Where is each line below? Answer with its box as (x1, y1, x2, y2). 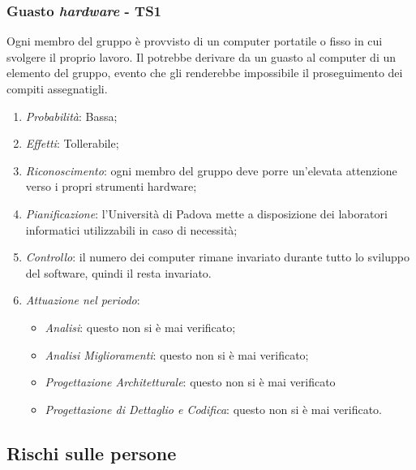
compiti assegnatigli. (6, 80, 108, 97)
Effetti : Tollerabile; (25, 135, 119, 152)
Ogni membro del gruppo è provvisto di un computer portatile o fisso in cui (6, 32, 383, 50)
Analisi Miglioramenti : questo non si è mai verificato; (45, 346, 309, 363)
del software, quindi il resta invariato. (25, 264, 212, 281)
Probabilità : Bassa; (25, 107, 118, 124)
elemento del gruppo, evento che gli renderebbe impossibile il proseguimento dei (6, 64, 403, 81)
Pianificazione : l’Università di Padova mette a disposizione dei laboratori (25, 205, 388, 222)
